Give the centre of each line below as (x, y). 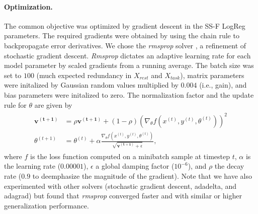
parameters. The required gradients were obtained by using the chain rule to (122, 35)
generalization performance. (47, 205)
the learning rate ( (32, 166)
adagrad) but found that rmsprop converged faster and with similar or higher (123, 196)
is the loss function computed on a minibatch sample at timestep (130, 156)
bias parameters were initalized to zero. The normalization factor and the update (129, 94)
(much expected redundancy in (84, 75)
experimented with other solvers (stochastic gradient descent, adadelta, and (120, 186)
